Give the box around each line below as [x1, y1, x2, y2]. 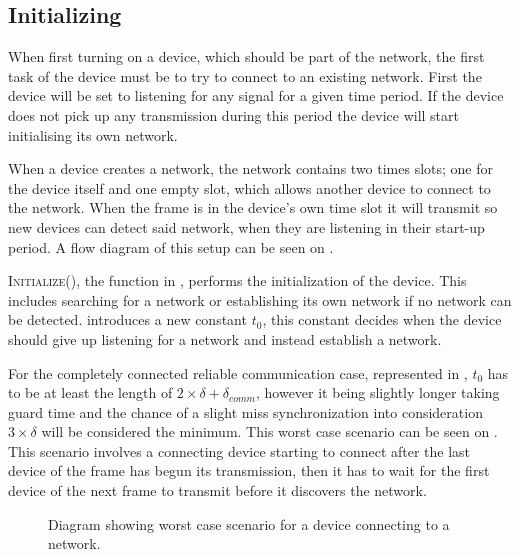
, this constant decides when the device [262, 309, 502, 330]
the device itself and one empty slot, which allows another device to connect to [8, 177, 491, 198]
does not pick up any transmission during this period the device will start [8, 104, 459, 125]
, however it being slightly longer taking [255, 382, 500, 403]
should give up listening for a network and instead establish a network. [8, 328, 442, 349]
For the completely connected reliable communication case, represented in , [8, 362, 468, 383]
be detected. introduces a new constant [8, 309, 247, 330]
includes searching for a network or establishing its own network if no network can [8, 289, 512, 310]
